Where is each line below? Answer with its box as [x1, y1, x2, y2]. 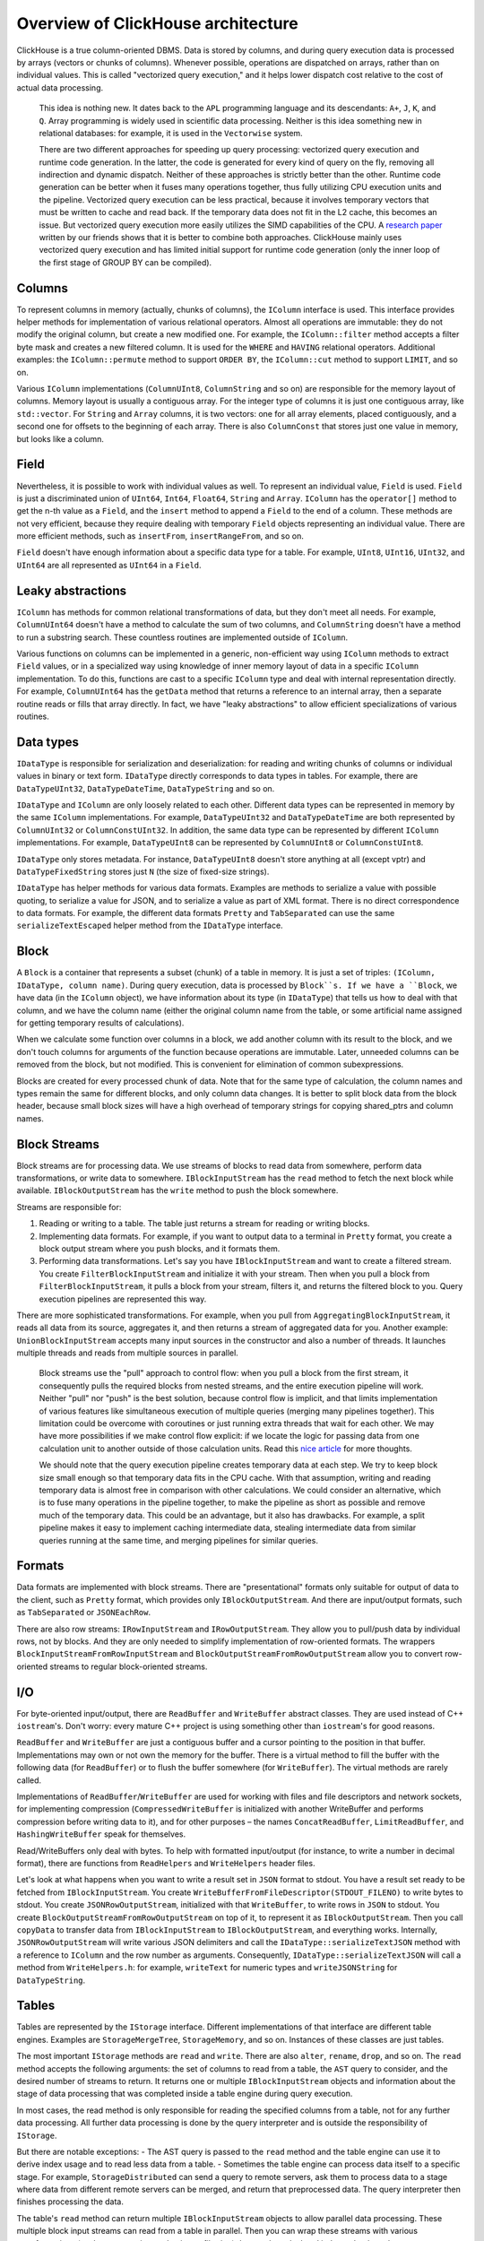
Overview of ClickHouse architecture [16, 13, 299, 33]
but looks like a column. [16, 433, 105, 444]
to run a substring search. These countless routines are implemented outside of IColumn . [16, 632, 349, 643]
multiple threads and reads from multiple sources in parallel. [16, 1347, 239, 1358]
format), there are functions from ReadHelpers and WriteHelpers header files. [16, 1857, 315, 1868]
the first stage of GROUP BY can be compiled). [39, 256, 212, 268]
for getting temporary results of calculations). [16, 1017, 185, 1028]
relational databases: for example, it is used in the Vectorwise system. [39, 127, 304, 138]
